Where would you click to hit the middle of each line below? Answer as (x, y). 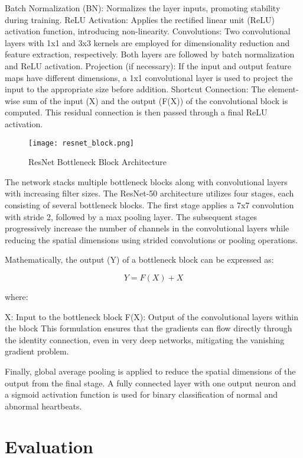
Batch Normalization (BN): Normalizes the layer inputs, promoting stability (143, 8)
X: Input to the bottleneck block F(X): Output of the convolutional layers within (151, 316)
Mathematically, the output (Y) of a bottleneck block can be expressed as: (139, 259)
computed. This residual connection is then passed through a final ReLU (136, 112)
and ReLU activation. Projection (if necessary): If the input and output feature (148, 65)
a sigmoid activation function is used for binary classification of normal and (141, 394)
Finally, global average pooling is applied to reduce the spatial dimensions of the (150, 371)
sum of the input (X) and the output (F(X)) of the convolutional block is (155, 100)
